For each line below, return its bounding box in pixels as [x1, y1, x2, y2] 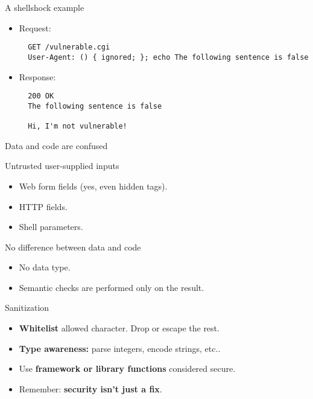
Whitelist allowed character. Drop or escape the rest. [19, 322, 220, 334]
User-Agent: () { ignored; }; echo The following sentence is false [28, 53, 309, 62]
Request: [19, 21, 51, 34]
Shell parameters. [19, 220, 83, 233]
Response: [19, 70, 56, 83]
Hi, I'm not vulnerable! [28, 122, 127, 131]
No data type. [19, 261, 71, 273]
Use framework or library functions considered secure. [19, 362, 236, 375]
